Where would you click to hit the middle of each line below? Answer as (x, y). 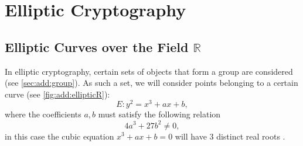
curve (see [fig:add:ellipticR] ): (57, 94)
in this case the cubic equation (59, 136)
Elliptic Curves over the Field (97, 46)
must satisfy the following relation (159, 114)
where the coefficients (43, 114)
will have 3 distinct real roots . (230, 136)
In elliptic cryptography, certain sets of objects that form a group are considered (149, 71)
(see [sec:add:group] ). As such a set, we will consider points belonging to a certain (151, 83)
